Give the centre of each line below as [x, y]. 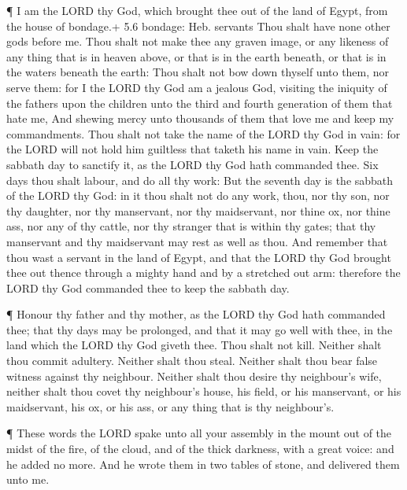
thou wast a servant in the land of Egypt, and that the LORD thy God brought [199, 257]
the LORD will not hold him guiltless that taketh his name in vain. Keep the [192, 149]
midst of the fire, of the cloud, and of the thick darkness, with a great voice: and [200, 449]
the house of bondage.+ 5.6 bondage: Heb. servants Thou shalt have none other [198, 26]
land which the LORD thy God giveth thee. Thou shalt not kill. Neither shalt [194, 345]
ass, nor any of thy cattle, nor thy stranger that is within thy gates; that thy [191, 226]
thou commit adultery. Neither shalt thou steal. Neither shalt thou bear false [192, 361]
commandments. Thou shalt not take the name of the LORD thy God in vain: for [203, 133]
